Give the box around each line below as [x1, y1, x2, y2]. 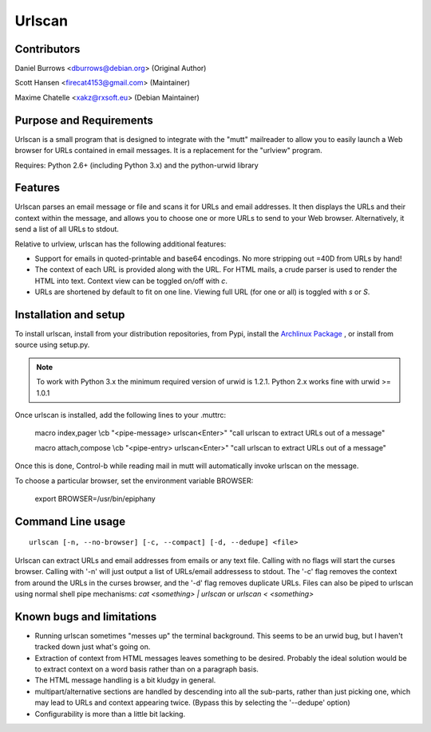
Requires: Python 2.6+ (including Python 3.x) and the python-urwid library [14, 160, 259, 170]
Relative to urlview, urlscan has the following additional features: [14, 239, 227, 249]
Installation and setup [14, 308, 125, 321]
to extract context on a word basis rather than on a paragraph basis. [34, 664, 259, 674]
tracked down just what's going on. [34, 642, 151, 651]
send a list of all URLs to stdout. [14, 224, 120, 234]
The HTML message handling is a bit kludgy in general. [34, 675, 216, 685]
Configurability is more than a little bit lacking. [34, 709, 186, 718]
